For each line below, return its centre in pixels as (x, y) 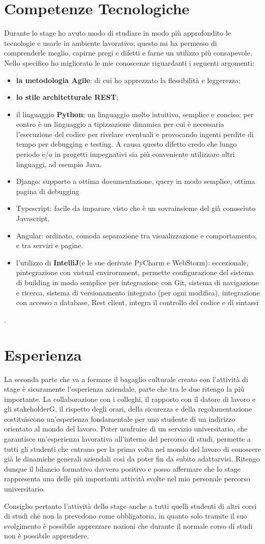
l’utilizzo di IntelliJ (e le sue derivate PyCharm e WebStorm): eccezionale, (132, 262)
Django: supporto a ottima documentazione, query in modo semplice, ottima (136, 181)
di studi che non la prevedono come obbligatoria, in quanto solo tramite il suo (126, 516)
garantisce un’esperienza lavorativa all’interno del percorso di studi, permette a (127, 439)
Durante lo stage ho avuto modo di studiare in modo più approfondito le (118, 33)
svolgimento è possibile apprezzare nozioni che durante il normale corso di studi (128, 525)
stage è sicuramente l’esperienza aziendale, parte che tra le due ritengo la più (124, 389)
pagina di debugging (48, 191)
